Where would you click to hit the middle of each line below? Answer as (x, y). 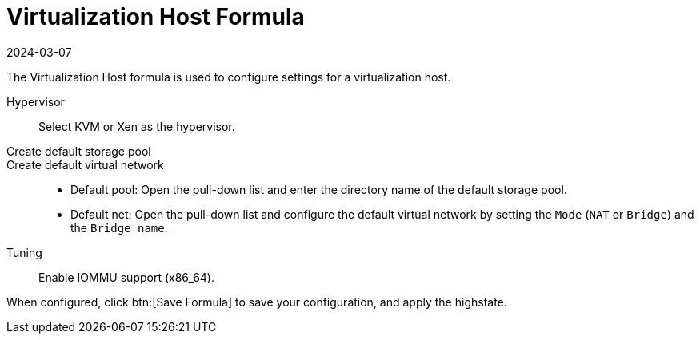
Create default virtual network (85, 164)
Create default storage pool (79, 151)
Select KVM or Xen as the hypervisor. (137, 126)
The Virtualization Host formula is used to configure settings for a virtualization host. (229, 77)
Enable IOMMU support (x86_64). (127, 277)
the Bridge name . (119, 227)
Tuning (24, 252)
